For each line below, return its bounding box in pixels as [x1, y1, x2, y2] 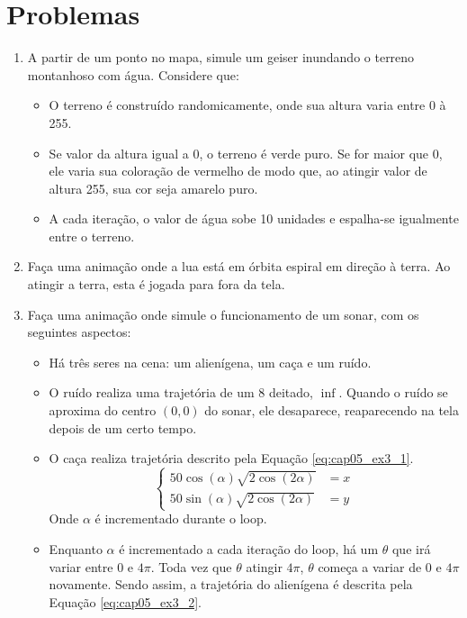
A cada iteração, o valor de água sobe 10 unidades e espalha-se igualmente [49, 209, 459, 228]
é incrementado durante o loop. [94, 509, 267, 528]
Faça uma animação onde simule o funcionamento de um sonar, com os [27, 304, 419, 323]
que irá [391, 540, 431, 559]
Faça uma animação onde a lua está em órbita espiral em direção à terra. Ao [27, 257, 451, 276]
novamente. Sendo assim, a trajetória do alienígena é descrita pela [49, 575, 413, 594]
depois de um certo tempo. [49, 418, 197, 437]
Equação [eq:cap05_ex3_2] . [49, 592, 202, 611]
